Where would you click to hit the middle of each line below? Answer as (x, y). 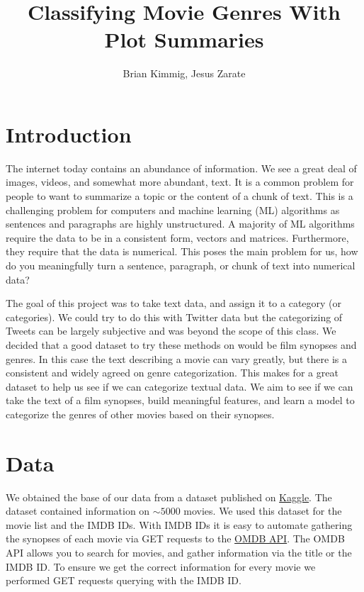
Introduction (69, 134)
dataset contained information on (78, 511)
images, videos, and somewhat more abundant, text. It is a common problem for (180, 182)
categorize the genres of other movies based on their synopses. (140, 414)
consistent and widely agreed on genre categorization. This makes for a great (172, 373)
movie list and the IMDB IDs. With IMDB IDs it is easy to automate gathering (179, 524)
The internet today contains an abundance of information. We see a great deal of (181, 168)
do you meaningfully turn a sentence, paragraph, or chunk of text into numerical (181, 265)
